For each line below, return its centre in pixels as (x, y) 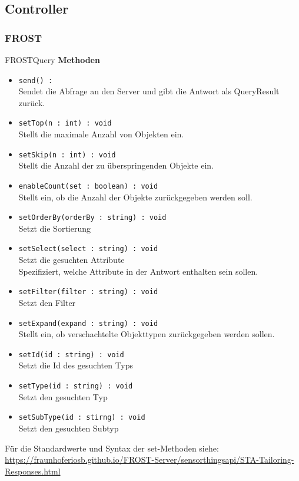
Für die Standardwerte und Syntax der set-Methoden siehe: (112, 448)
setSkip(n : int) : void (67, 155)
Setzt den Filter (47, 302)
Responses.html (33, 471)
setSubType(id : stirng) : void (82, 418)
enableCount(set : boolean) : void (88, 186)
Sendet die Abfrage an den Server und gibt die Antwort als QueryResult (149, 91)
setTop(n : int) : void (65, 123)
